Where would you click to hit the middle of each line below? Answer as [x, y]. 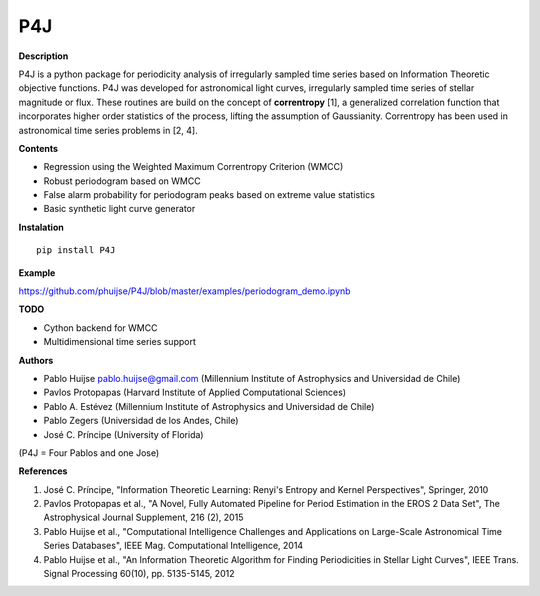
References [43, 471]
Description [43, 56]
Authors [36, 360]
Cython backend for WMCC [100, 327]
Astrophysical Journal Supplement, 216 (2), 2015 [143, 517]
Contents [38, 148]
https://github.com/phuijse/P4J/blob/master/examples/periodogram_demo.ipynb [184, 291]
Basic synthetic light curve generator [119, 209]
